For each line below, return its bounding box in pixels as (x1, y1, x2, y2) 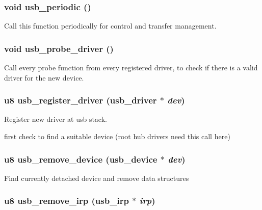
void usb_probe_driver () (4, 42, 114, 55)
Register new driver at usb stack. (4, 114, 107, 124)
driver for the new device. (4, 72, 84, 83)
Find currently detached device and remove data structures (4, 172, 189, 183)
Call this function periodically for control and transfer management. (4, 20, 217, 31)
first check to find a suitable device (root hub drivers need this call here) (4, 131, 230, 142)
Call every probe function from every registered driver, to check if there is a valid (4, 62, 258, 73)
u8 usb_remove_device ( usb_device (4, 152, 158, 165)
